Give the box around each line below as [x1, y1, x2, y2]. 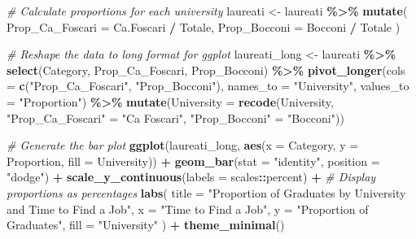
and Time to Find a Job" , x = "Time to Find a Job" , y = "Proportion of [7, 200, 369, 217]
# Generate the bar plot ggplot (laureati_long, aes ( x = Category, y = [7, 137, 359, 154]
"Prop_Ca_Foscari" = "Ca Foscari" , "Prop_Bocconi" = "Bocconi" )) [7, 109, 344, 126]
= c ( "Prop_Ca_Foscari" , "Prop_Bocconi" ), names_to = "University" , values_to [7, 77, 409, 94]
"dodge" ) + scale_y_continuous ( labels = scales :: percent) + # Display [7, 168, 376, 185]
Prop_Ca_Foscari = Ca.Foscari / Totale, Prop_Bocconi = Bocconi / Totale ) [7, 18, 401, 35]
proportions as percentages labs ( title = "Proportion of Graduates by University [7, 184, 406, 201]
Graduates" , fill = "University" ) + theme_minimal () [7, 216, 285, 233]
